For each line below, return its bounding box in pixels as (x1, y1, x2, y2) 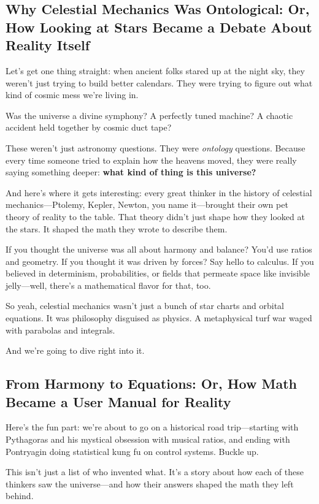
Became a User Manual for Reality (6, 392, 231, 411)
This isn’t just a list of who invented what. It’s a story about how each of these (6, 465, 304, 478)
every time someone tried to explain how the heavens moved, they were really (6, 153, 297, 166)
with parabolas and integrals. (6, 323, 115, 336)
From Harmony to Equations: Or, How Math (6, 374, 297, 393)
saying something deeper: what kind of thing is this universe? (6, 166, 256, 178)
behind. (6, 489, 34, 502)
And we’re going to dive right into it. (6, 344, 145, 357)
